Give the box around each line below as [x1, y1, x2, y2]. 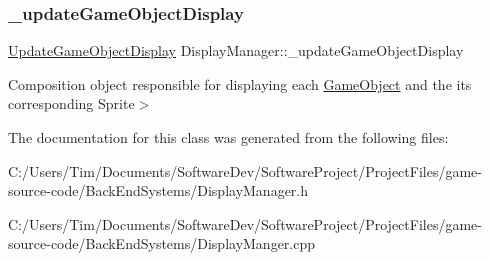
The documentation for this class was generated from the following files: [8, 127, 449, 147]
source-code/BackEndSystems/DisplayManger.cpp [8, 233, 316, 254]
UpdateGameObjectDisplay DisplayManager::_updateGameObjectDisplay [8, 40, 464, 61]
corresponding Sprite [8, 93, 135, 114]
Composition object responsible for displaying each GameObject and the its [8, 73, 472, 94]
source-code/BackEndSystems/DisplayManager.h [8, 180, 309, 201]
